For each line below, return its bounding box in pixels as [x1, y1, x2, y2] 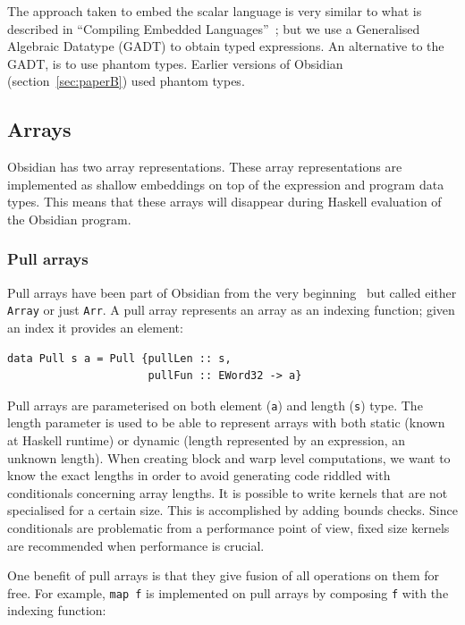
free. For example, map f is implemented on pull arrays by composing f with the [7, 583, 449, 602]
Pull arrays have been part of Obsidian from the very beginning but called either [7, 283, 457, 301]
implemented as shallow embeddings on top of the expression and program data [7, 174, 444, 193]
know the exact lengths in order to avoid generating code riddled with [7, 466, 391, 485]
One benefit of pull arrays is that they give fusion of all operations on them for [7, 566, 440, 585]
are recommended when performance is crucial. [7, 536, 265, 554]
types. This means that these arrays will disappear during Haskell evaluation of [7, 192, 442, 211]
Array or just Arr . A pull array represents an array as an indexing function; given [7, 300, 455, 319]
